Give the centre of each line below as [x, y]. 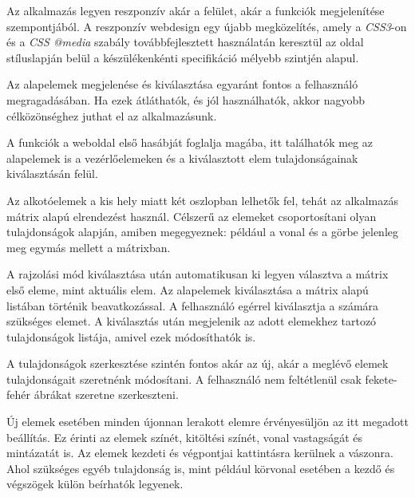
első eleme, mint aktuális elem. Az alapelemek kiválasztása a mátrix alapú [188, 289]
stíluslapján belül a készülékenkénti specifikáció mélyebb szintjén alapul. [183, 57]
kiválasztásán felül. [52, 174]
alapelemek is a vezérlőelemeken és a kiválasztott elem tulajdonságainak [182, 158]
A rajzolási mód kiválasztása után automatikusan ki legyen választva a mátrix [198, 274]
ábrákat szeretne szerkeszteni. [106, 394]
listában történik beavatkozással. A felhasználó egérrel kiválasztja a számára [193, 305]
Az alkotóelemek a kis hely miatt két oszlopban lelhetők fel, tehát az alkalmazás [202, 200]
